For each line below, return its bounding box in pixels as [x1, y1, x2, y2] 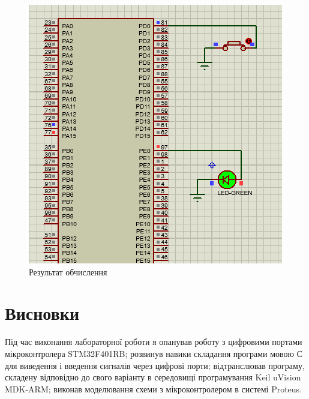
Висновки [5, 301, 80, 325]
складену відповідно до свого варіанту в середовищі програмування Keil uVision [5, 371, 301, 383]
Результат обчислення [29, 265, 107, 278]
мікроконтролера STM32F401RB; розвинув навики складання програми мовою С [5, 347, 303, 359]
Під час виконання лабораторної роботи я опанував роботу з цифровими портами [5, 335, 302, 348]
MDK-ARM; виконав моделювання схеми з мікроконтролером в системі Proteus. [5, 382, 302, 395]
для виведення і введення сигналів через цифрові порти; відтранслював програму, [5, 359, 305, 371]
